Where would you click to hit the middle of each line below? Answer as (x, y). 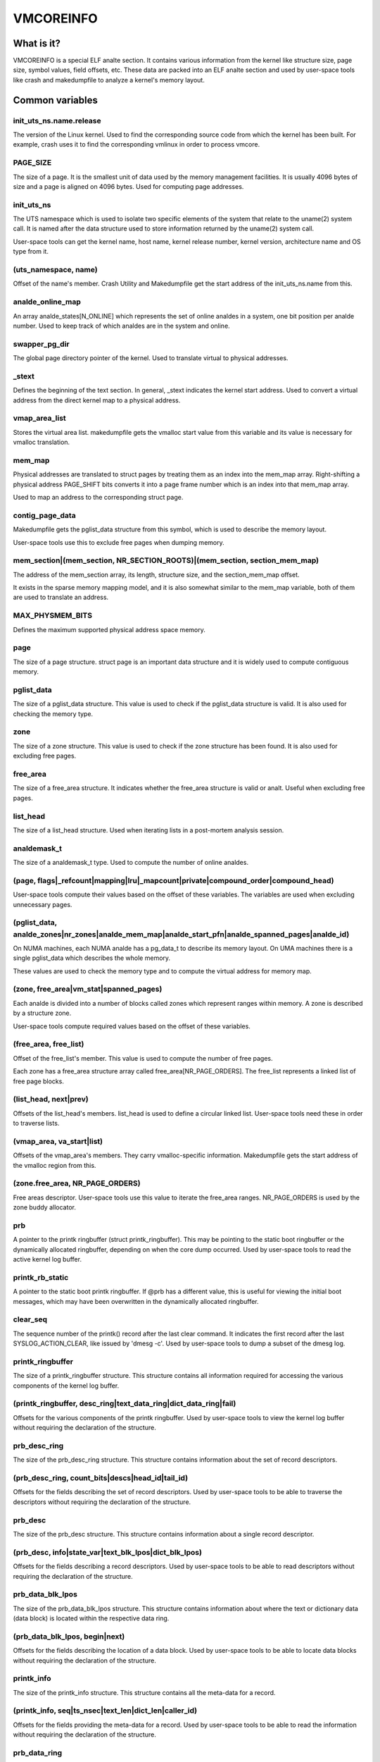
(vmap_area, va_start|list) (58, 1141)
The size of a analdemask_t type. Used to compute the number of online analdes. (131, 863)
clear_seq (30, 1319)
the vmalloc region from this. (55, 1165)
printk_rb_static (41, 1277)
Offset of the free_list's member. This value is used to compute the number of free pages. (143, 1058)
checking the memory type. (53, 714)
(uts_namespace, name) (55, 270)
